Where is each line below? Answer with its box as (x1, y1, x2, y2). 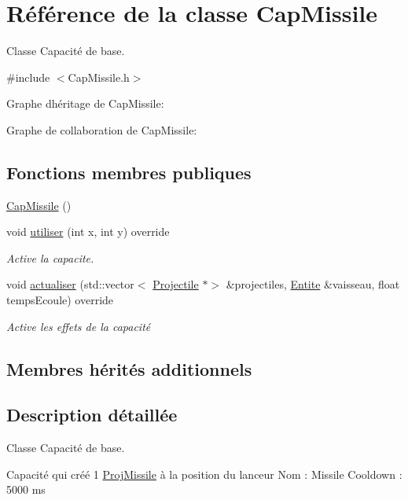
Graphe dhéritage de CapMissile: (6, 95, 164, 112)
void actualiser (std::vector (6, 276, 134, 292)
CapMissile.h (68, 68, 130, 85)
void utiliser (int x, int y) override (6, 223, 170, 240)
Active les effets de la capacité (6, 318, 151, 334)
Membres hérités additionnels (6, 356, 252, 381)
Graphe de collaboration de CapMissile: (6, 121, 197, 138)
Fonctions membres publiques (6, 160, 252, 184)
